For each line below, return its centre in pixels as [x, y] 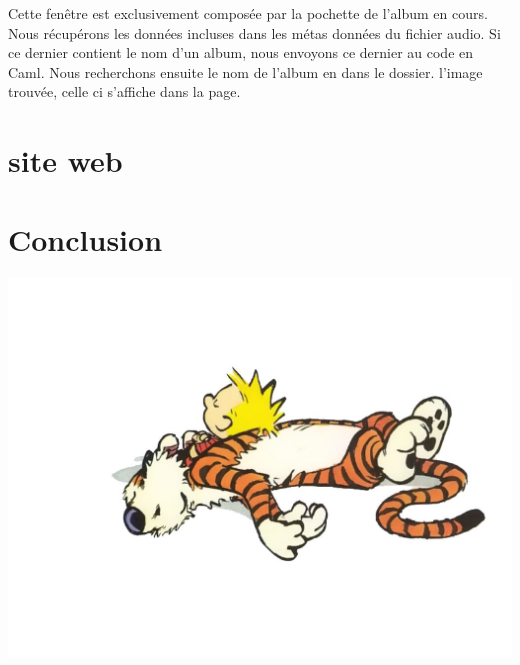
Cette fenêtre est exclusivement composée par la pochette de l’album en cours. [248, 13]
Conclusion [85, 238]
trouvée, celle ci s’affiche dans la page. [124, 91]
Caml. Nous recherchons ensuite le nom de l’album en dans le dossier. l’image [245, 71]
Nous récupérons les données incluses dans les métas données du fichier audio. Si [254, 32]
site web [65, 160]
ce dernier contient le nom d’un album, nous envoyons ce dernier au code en [241, 52]
